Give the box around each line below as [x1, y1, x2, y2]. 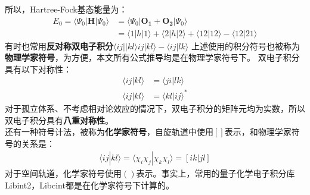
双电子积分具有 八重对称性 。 [5, 114, 113, 126]
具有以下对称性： [5, 62, 72, 75]
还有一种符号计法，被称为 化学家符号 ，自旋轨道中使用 [5, 125, 213, 138]
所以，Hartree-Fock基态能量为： [5, 3, 128, 15]
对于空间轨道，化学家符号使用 [5, 167, 122, 180]
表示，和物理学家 [224, 125, 292, 138]
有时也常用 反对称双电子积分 [5, 39, 113, 52]
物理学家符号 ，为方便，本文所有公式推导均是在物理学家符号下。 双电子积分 [5, 51, 300, 64]
